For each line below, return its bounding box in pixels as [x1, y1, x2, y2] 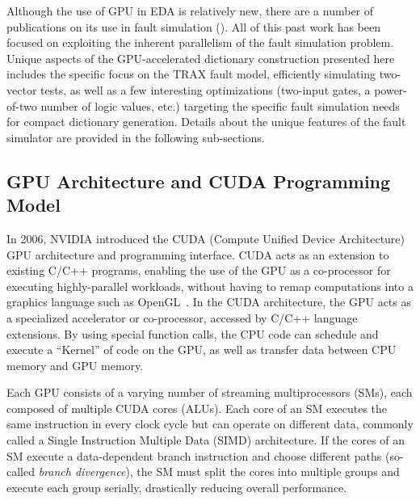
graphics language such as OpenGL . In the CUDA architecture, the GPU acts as [6, 293, 411, 310]
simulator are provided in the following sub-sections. [6, 128, 265, 145]
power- [374, 81, 408, 98]
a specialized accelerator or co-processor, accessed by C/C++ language [6, 309, 358, 326]
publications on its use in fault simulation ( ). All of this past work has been [6, 18, 380, 35]
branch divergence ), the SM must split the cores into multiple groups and [38, 463, 400, 480]
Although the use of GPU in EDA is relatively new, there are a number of [6, 2, 374, 19]
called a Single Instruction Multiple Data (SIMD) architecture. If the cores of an [6, 432, 405, 448]
